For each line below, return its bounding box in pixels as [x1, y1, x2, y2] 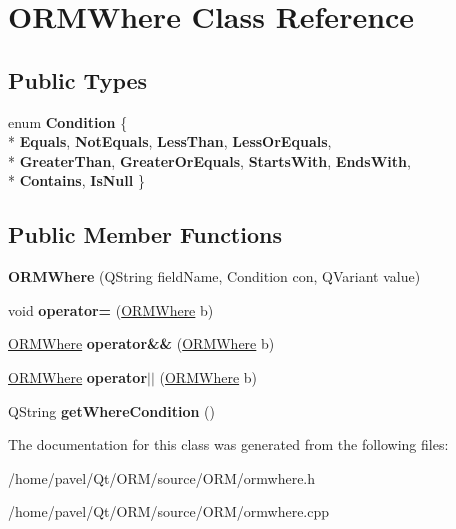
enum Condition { [8, 111, 128, 132]
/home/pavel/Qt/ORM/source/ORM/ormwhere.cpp [8, 501, 330, 522]
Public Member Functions [8, 219, 282, 250]
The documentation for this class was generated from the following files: [8, 434, 449, 455]
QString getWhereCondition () [8, 400, 215, 421]
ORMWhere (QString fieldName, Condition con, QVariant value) [8, 266, 421, 287]
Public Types [8, 64, 148, 95]
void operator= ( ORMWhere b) [8, 299, 214, 320]
